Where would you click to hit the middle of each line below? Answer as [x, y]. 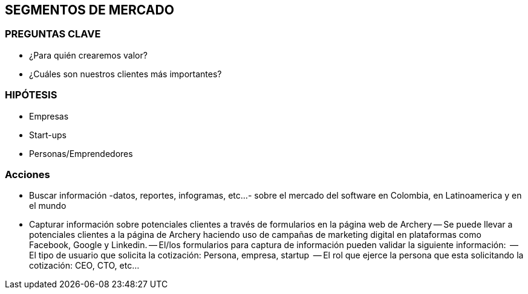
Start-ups [48, 135]
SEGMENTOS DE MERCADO [90, 10]
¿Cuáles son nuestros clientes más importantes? [125, 74]
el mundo [48, 206]
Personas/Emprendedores [81, 153]
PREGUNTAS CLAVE [53, 34]
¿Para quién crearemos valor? [88, 55]
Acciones [28, 174]
